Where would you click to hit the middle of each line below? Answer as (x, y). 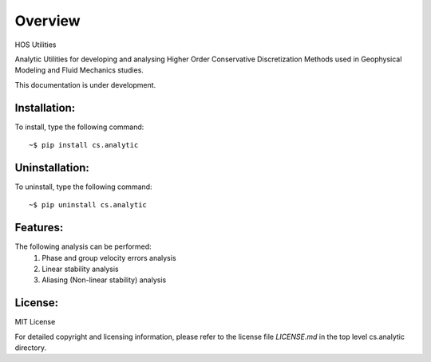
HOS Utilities (36, 45)
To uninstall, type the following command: (83, 187)
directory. (31, 348)
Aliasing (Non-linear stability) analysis (104, 280)
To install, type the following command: (79, 127)
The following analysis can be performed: (83, 246)
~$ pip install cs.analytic (84, 145)
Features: (39, 228)
